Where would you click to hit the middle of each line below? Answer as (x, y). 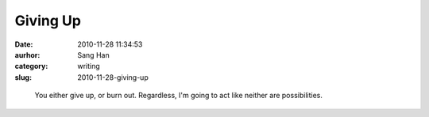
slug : (23, 77)
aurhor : (27, 55)
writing (89, 66)
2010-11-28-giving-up (113, 77)
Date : (24, 44)
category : (31, 66)
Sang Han (94, 55)
